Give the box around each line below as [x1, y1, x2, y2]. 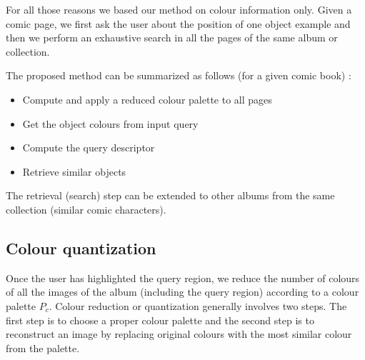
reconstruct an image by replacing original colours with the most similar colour [6, 326, 352, 341]
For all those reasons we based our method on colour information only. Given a [6, 2, 352, 16]
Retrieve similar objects [22, 164, 126, 179]
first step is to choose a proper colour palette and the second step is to [6, 312, 314, 327]
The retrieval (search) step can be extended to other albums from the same [6, 188, 335, 203]
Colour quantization [6, 236, 156, 259]
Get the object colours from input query [22, 116, 199, 131]
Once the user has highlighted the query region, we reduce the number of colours [6, 270, 360, 285]
